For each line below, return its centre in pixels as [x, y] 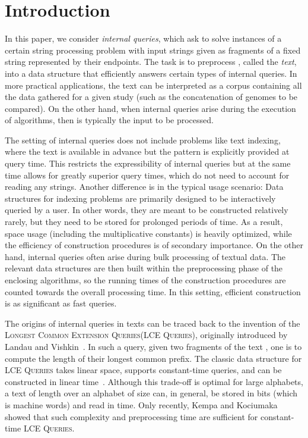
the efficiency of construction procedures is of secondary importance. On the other [154, 245]
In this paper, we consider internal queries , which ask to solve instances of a [143, 38]
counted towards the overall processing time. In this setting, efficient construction [153, 291]
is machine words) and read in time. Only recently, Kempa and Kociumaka [141, 404]
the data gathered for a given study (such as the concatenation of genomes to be [151, 97]
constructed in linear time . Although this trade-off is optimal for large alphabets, [154, 381]
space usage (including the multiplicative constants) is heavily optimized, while [148, 233]
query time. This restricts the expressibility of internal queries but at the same [148, 163]
